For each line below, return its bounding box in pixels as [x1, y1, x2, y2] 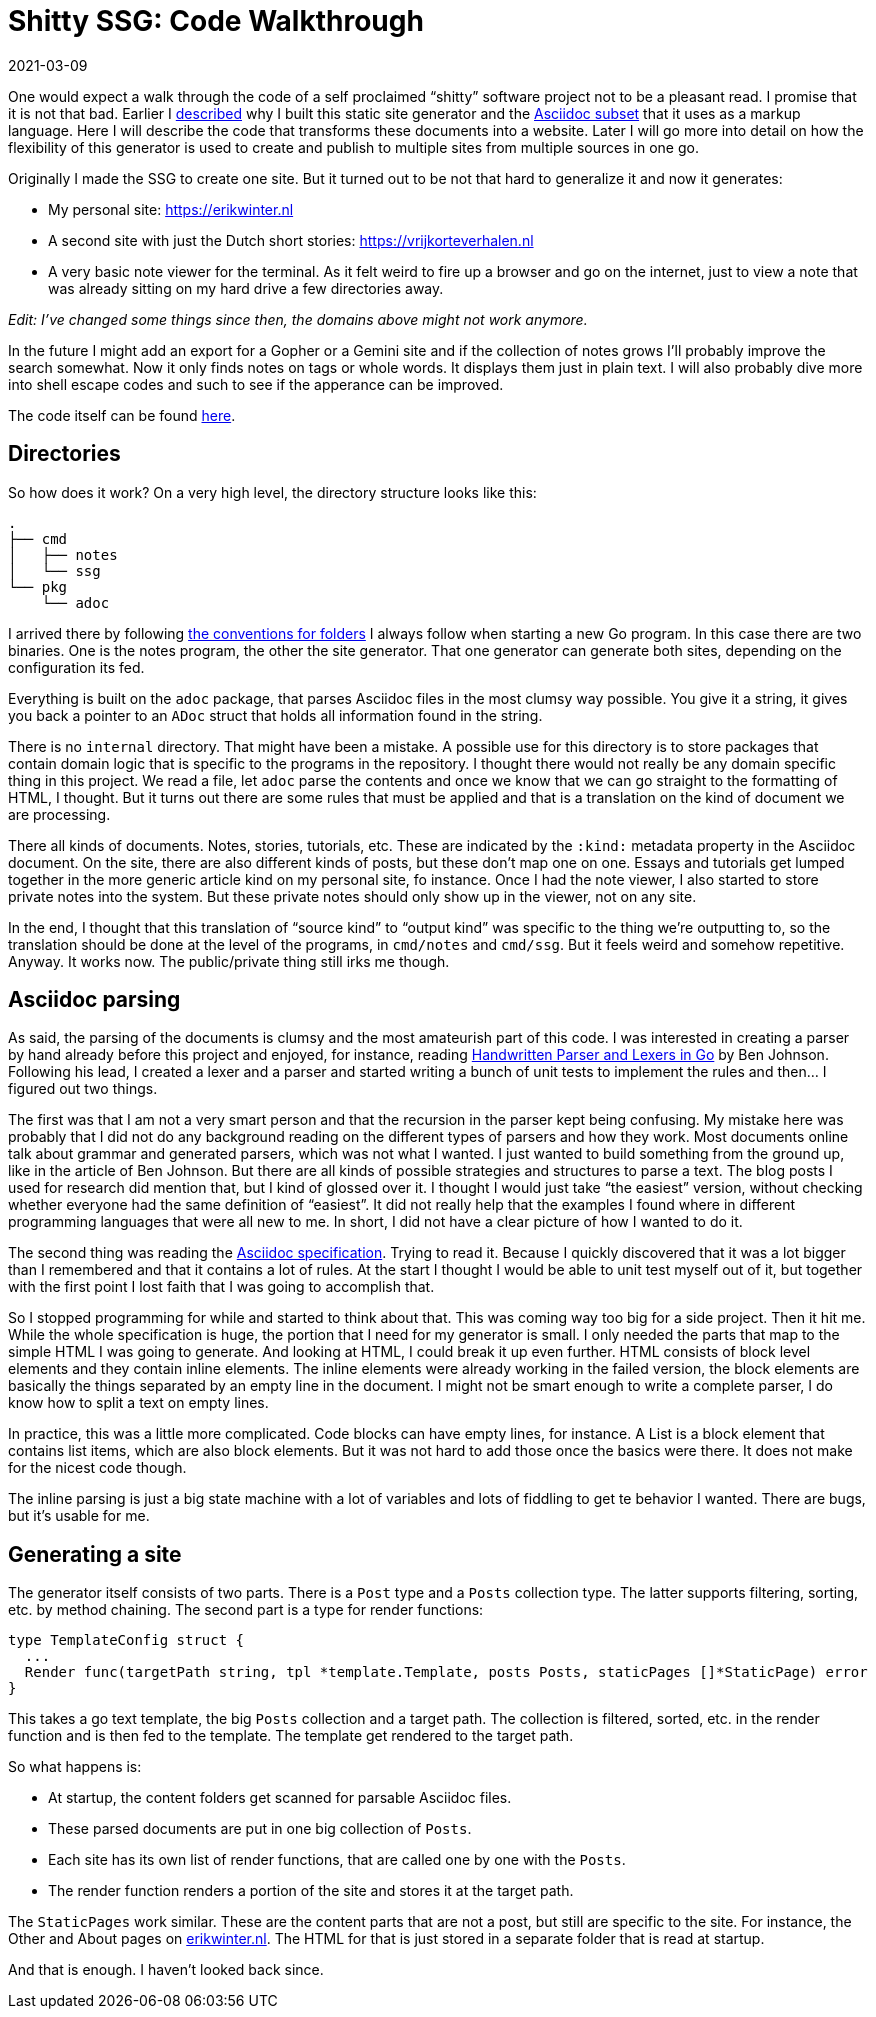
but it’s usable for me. [8, 1507, 150, 1525]
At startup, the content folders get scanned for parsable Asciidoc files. [48, 1789, 512, 1807]
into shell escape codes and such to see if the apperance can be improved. [8, 375, 504, 393]
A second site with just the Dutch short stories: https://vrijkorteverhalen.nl [48, 231, 534, 249]
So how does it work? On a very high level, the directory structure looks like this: [8, 483, 537, 501]
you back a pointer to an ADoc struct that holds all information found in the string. [8, 706, 543, 724]
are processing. [8, 805, 111, 823]
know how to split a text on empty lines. [8, 1394, 269, 1412]
